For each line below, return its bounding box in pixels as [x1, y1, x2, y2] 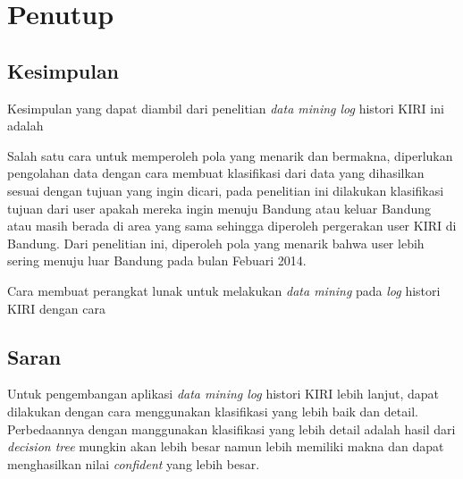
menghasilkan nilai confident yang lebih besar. [7, 454, 260, 473]
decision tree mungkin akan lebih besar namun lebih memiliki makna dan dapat [7, 437, 444, 456]
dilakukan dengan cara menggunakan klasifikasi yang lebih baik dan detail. [7, 401, 418, 420]
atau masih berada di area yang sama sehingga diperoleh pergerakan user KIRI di [7, 216, 457, 235]
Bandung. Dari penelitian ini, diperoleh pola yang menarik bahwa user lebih [7, 233, 425, 252]
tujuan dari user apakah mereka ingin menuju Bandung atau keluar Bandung [7, 198, 431, 217]
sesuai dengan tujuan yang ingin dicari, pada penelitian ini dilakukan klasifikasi [7, 181, 444, 199]
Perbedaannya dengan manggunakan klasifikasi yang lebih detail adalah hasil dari [7, 419, 456, 438]
